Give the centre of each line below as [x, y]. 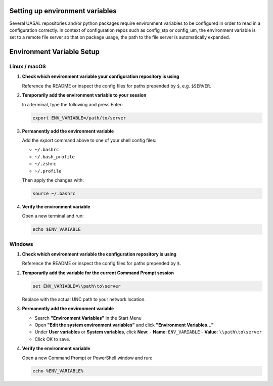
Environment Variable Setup [54, 52]
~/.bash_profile [55, 157]
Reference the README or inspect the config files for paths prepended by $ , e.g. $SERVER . [117, 85]
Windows [21, 244]
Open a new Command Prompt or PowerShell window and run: [87, 358]
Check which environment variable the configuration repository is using [99, 254]
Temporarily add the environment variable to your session [84, 95]
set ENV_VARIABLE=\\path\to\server [77, 286]
